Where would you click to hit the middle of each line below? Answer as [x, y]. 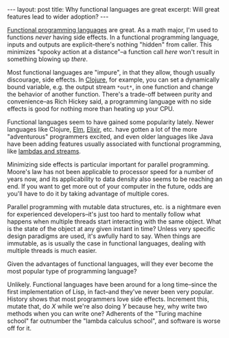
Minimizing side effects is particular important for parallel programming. [108, 165]
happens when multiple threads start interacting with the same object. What [114, 221]
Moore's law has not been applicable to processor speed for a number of [110, 172]
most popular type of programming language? [72, 271]
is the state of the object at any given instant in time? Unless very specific [111, 229]
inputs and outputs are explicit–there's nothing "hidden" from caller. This [110, 45]
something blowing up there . [47, 59]
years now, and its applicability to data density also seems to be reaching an [115, 179]
